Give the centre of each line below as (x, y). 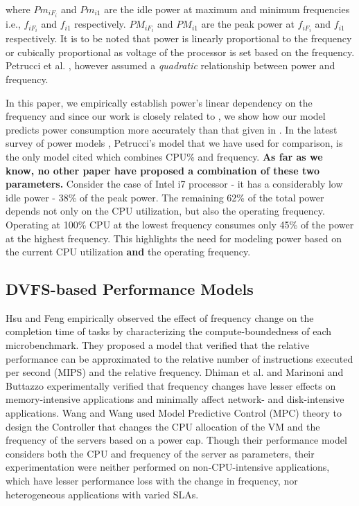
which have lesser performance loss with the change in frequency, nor (152, 481)
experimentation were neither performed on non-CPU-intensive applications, (168, 467)
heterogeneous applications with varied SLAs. (102, 494)
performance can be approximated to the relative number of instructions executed (179, 358)
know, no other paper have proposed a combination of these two (163, 170)
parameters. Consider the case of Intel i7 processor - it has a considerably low (174, 184)
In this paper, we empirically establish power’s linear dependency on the (159, 102)
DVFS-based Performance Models (130, 289)
